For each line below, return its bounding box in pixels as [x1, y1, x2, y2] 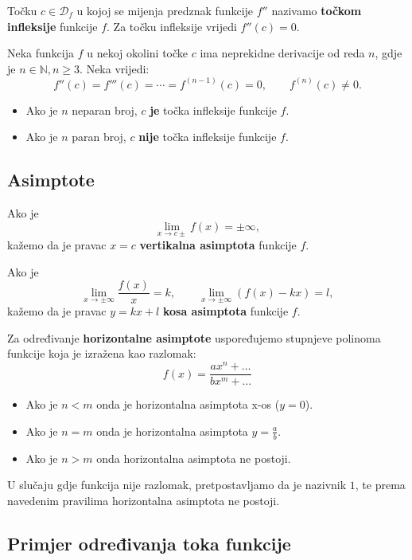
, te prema [355, 476, 406, 493]
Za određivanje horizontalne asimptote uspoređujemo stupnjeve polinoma [7, 329, 381, 346]
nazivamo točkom [271, 2, 362, 18]
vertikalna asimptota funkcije [139, 237, 297, 253]
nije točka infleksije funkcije [138, 128, 277, 145]
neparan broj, [72, 101, 138, 118]
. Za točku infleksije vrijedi [107, 18, 237, 34]
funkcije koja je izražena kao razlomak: [7, 345, 196, 362]
